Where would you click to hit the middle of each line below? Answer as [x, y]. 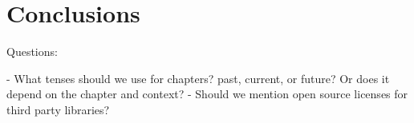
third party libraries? [58, 109]
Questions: [32, 52]
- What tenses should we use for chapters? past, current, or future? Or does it [198, 78]
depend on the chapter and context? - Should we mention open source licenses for [207, 94]
